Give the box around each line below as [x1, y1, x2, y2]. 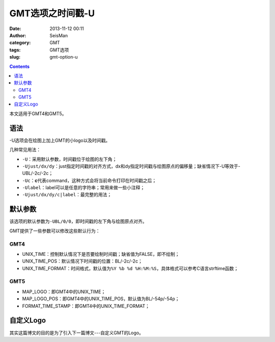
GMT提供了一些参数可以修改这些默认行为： [9, 227, 100, 234]
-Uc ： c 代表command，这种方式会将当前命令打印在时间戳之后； [22, 177, 157, 183]
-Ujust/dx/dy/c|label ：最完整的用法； [22, 192, 112, 198]
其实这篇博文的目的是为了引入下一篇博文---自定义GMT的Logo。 [9, 329, 144, 336]
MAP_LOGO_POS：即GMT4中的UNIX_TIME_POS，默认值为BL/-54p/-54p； [22, 296, 180, 302]
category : [9, 40, 31, 46]
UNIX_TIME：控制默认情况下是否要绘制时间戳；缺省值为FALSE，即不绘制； [22, 251, 180, 257]
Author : [9, 32, 26, 38]
